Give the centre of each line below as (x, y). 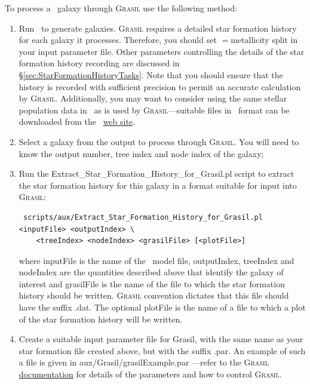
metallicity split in (264, 40)
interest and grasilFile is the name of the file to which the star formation (152, 283)
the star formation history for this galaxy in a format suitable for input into (158, 185)
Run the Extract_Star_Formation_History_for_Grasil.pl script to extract (156, 173)
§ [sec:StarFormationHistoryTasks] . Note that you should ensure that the (151, 74)
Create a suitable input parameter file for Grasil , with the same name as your (161, 339)
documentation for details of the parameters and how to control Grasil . (150, 374)
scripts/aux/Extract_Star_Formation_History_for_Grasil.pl (143, 217)
